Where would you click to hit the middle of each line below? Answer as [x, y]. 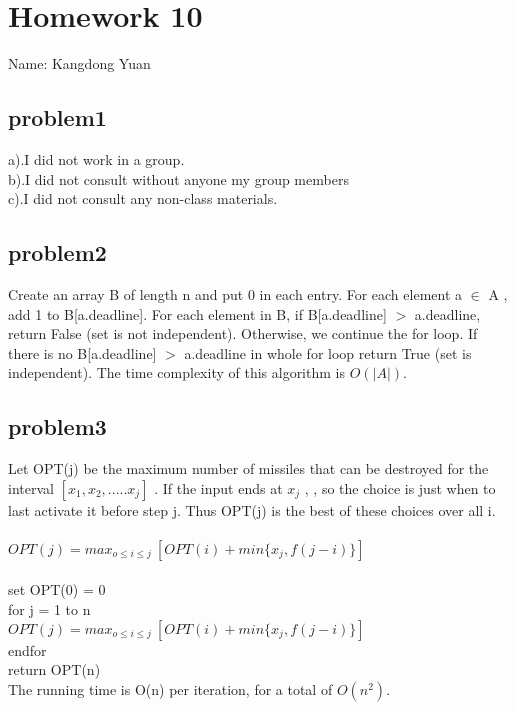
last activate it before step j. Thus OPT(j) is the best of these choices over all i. [252, 509]
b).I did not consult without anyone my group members [178, 178]
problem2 [57, 252]
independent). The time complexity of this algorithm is [176, 372]
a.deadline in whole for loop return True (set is [328, 352]
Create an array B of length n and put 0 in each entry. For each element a [235, 293]
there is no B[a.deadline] [82, 352]
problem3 [57, 426]
